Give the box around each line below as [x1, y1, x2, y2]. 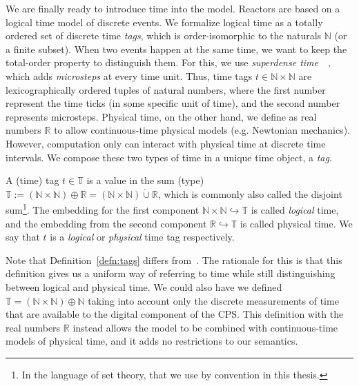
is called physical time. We [240, 216, 353, 230]
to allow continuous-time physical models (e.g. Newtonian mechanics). [54, 123, 350, 137]
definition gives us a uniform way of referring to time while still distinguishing [6, 266, 336, 281]
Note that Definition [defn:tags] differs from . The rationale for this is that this [6, 252, 342, 267]
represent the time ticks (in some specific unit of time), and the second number [6, 96, 340, 110]
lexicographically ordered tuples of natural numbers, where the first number [6, 82, 326, 96]
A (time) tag [6, 173, 59, 187]
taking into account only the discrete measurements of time [88, 293, 339, 307]
